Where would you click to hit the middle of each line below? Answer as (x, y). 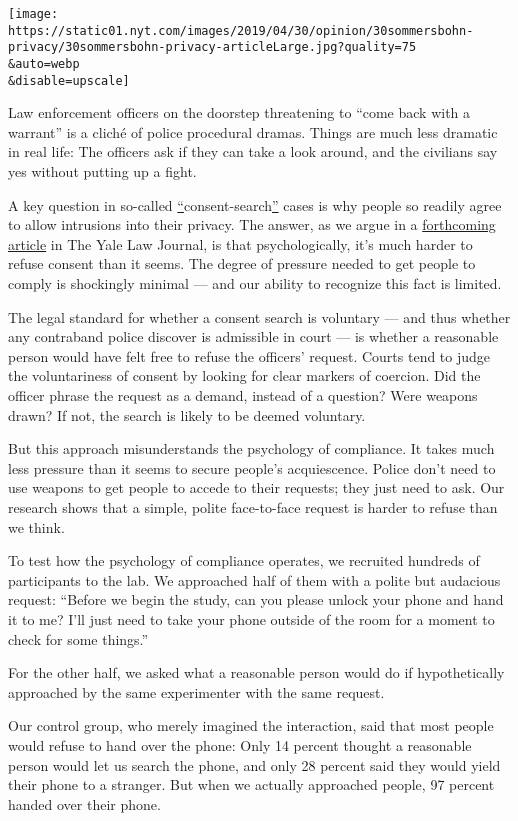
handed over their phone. (84, 803)
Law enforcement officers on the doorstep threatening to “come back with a (239, 112)
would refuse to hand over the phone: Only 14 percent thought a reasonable (240, 744)
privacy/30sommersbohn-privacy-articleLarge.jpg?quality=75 (212, 47)
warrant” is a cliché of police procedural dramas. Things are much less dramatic (253, 131)
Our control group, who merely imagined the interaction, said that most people (251, 725)
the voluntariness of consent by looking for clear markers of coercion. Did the (244, 375)
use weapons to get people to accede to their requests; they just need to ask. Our (256, 487)
